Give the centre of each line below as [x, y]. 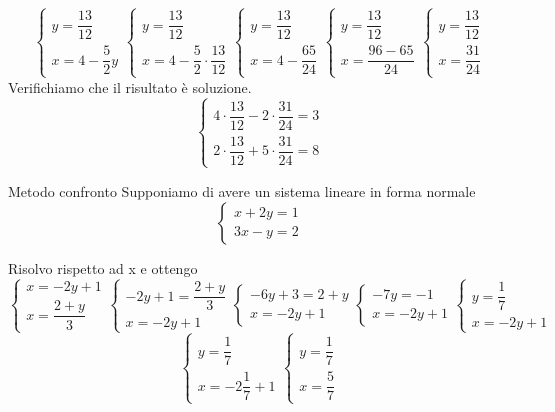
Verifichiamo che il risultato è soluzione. [130, 86]
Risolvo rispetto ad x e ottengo [103, 267]
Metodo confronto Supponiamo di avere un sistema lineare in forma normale [242, 190]
